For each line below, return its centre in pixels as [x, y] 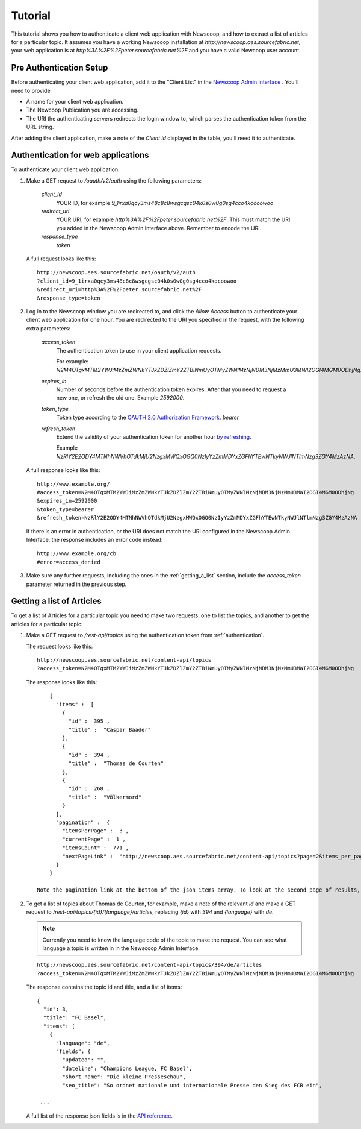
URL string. [40, 127]
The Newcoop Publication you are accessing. [82, 110]
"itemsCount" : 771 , [96, 848]
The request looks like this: [60, 646]
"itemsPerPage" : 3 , [96, 831]
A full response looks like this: [63, 470]
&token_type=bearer [66, 509]
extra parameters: [48, 328]
